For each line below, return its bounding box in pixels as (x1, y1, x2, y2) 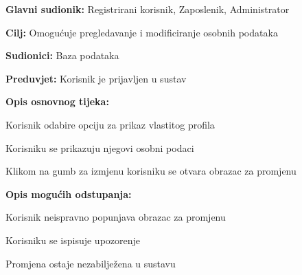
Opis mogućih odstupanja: (5, 186, 132, 201)
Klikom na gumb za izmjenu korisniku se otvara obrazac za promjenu (5, 164, 297, 178)
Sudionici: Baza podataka (5, 48, 119, 63)
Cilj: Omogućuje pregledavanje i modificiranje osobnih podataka (5, 25, 278, 39)
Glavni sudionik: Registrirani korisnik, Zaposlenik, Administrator (5, 2, 290, 16)
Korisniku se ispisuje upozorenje (5, 232, 141, 247)
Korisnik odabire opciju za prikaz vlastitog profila (5, 117, 215, 131)
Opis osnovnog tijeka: (5, 94, 109, 109)
